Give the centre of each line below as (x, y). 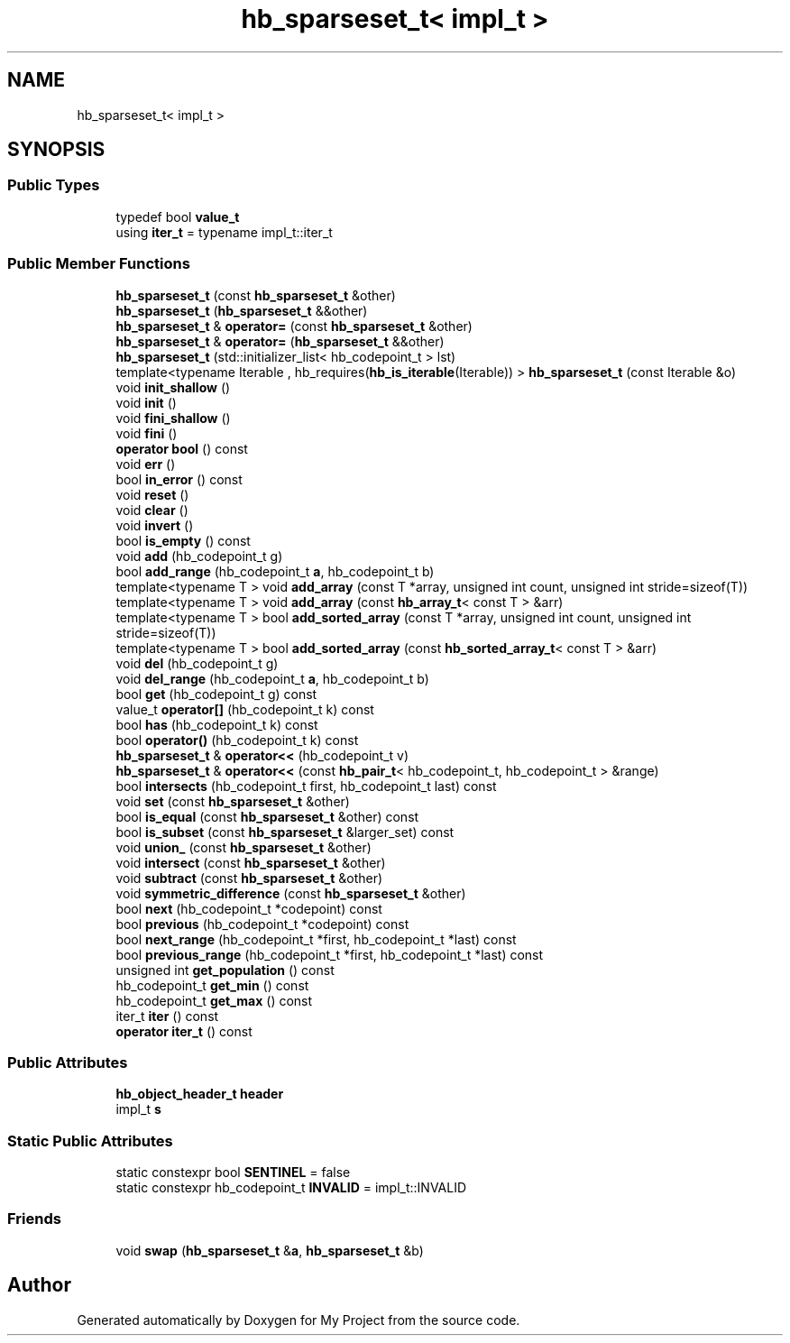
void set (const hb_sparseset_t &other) (233, 801)
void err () (146, 464)
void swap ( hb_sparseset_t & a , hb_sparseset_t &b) (270, 1250)
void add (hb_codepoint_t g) (199, 556)
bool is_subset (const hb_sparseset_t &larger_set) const (285, 832)
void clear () (152, 510)
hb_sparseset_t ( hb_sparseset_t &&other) (242, 310)
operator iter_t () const (184, 1031)
